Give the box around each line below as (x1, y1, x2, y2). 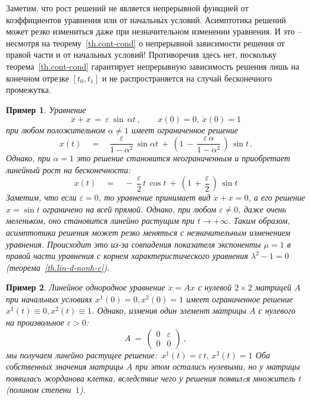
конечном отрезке (6, 71, 69, 84)
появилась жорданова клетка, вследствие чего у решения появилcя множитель (6, 371, 296, 384)
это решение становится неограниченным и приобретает (77, 151, 290, 164)
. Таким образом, (228, 214, 290, 227)
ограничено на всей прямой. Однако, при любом (42, 202, 217, 215)
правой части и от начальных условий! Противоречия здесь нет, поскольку (6, 48, 277, 61)
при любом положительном (6, 124, 105, 136)
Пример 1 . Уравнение (6, 103, 86, 115)
